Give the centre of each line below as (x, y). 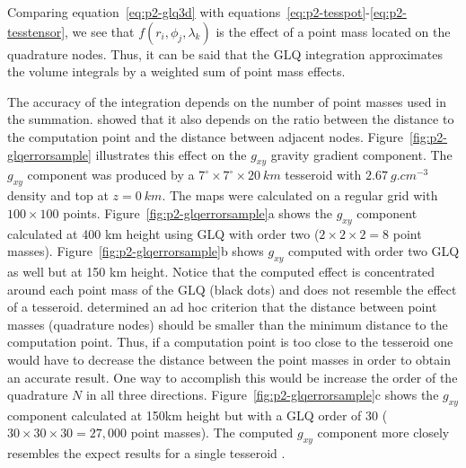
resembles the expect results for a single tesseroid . (146, 453)
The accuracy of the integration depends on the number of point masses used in (227, 101)
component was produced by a (111, 175)
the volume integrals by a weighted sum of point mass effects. (176, 71)
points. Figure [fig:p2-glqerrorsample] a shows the (198, 212)
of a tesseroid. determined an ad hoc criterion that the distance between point (222, 307)
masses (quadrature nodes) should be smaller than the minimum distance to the (228, 324)
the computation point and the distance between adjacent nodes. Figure (206, 136)
